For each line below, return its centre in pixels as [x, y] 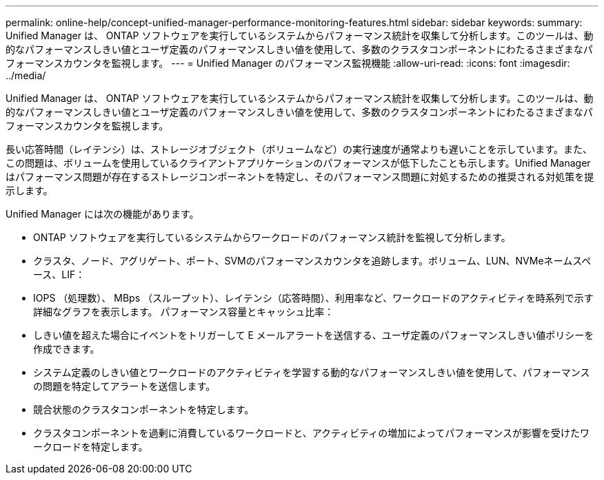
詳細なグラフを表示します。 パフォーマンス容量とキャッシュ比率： [184, 312]
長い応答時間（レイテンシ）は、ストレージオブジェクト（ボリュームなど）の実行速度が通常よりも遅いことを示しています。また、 [299, 149]
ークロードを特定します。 [91, 447]
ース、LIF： [59, 274]
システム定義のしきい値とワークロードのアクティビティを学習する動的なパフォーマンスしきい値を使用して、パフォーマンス [312, 372]
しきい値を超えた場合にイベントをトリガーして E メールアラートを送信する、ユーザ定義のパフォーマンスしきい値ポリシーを [314, 335]
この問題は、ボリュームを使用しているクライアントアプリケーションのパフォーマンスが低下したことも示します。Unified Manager [298, 163]
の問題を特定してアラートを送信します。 [124, 386]
